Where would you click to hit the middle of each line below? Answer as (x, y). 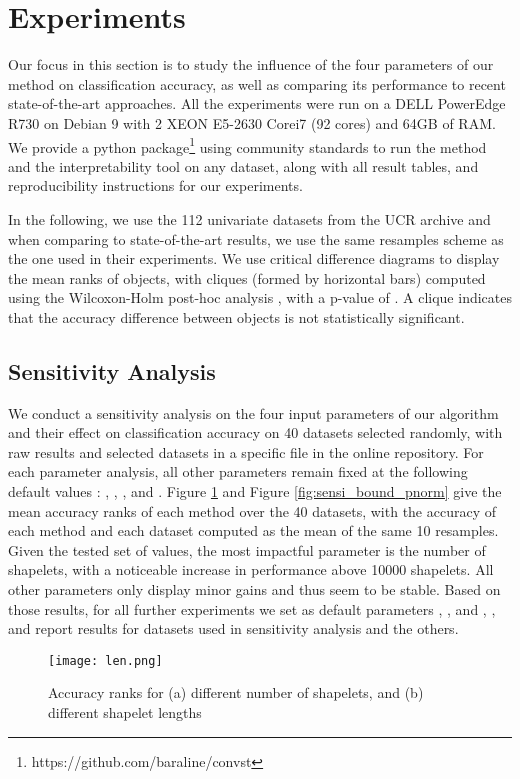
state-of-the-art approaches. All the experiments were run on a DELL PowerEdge (257, 103)
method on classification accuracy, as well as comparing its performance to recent (257, 83)
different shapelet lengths (125, 712)
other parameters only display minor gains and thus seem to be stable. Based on (254, 589)
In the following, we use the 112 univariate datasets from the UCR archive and (249, 218)
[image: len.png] (105, 660)
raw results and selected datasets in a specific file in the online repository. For (246, 451)
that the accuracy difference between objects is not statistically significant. (236, 316)
